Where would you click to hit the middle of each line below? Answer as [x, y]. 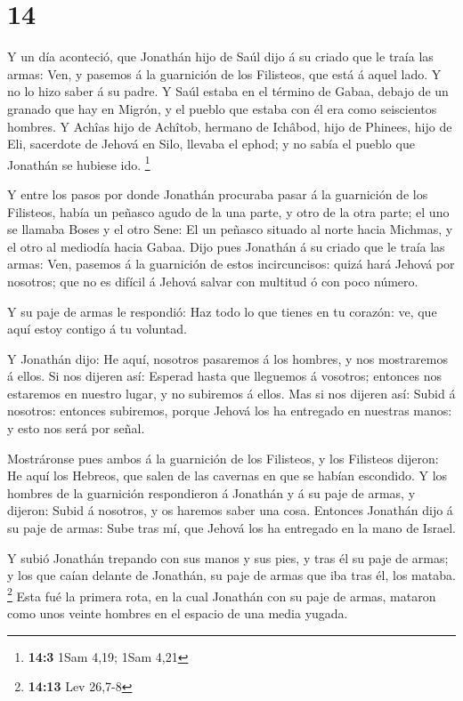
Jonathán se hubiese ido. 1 [79, 163]
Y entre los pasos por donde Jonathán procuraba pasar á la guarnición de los [218, 193]
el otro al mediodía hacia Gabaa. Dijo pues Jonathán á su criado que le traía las [226, 246]
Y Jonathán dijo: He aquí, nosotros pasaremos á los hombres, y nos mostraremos [227, 358]
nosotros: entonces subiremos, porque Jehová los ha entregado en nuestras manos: [230, 411]
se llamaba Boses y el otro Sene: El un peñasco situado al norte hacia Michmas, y [230, 229]
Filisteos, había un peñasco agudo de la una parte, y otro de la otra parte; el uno [228, 211]
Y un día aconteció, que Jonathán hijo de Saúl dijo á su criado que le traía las [220, 56]
